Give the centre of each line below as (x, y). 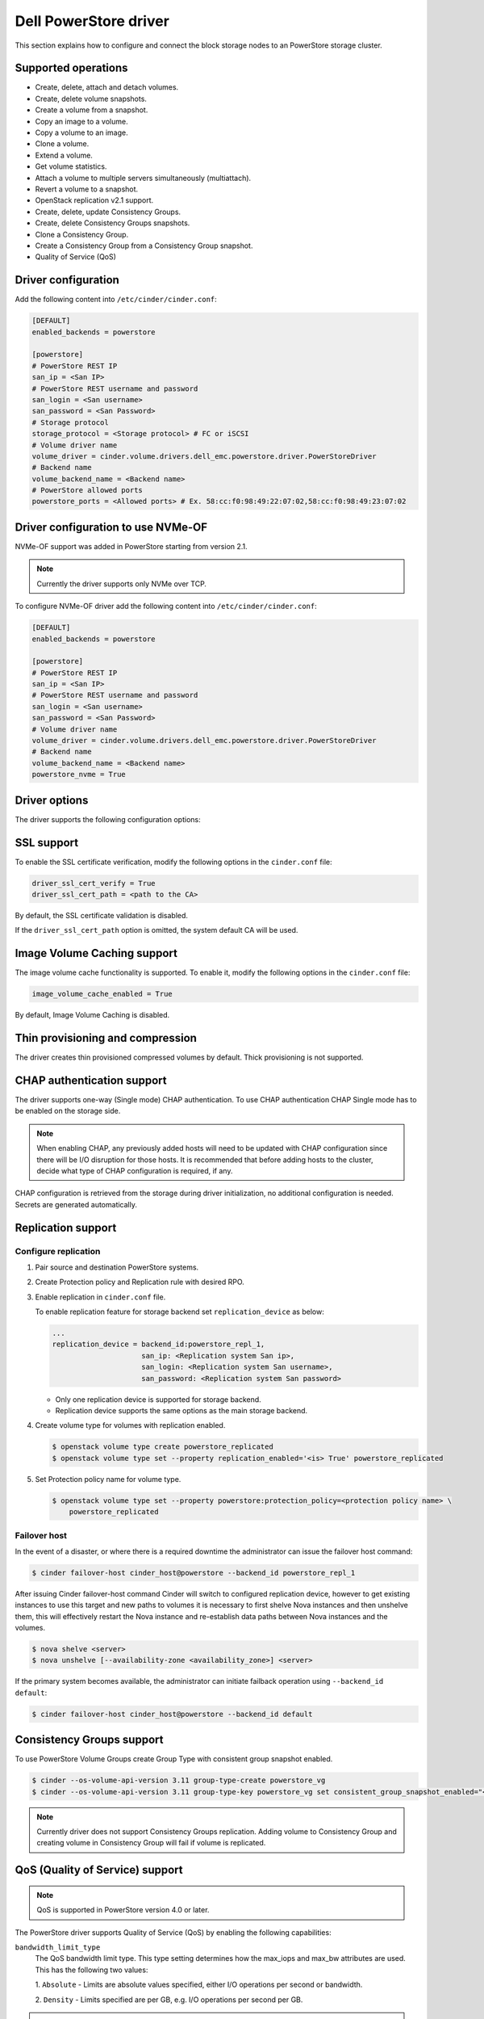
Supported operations (71, 68)
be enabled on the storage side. (68, 1111)
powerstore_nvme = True (79, 774)
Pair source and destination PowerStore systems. (117, 1267)
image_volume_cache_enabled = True (102, 994)
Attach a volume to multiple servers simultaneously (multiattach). (143, 178)
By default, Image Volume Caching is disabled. (92, 1015)
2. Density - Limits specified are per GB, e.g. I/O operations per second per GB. (169, 2000)
